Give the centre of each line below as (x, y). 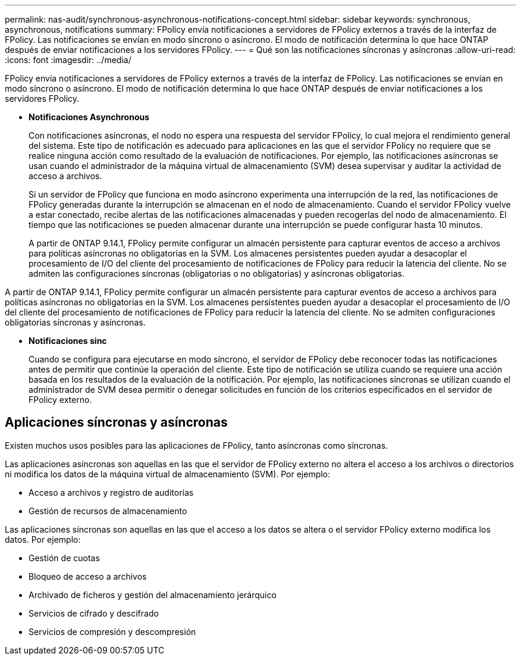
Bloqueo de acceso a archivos (88, 576)
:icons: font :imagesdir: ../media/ (68, 60)
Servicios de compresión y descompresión (112, 631)
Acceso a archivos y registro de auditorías (111, 492)
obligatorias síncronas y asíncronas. (75, 322)
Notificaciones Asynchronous (89, 117)
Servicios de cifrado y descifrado (94, 613)
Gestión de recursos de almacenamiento (108, 511)
